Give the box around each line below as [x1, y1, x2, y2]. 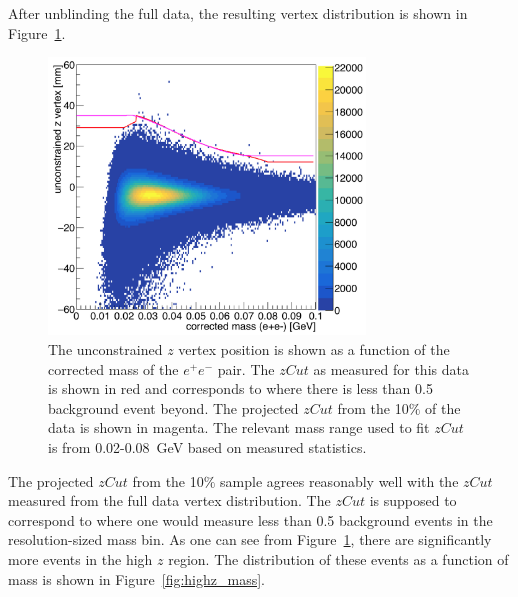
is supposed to [369, 490, 457, 511]
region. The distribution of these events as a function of [168, 548, 509, 569]
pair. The [217, 358, 275, 379]
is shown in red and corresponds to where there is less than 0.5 [48, 378, 433, 399]
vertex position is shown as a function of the [178, 339, 450, 360]
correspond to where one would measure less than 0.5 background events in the [8, 509, 493, 530]
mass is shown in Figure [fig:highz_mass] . [8, 568, 265, 589]
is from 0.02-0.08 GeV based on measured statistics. [48, 437, 367, 457]
